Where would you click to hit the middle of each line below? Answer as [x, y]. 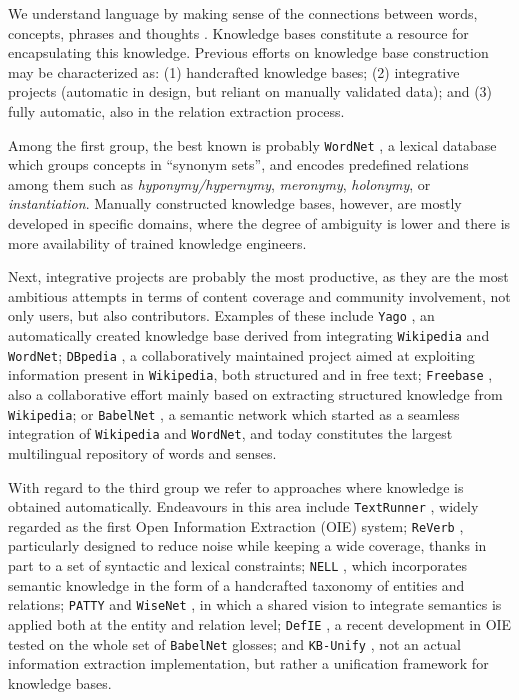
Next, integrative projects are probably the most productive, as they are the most [258, 276]
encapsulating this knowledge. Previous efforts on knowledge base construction [248, 52]
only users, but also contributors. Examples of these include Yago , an [221, 315]
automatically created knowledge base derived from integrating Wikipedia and [249, 335]
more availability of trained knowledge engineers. [157, 242]
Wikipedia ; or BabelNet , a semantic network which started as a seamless [234, 413]
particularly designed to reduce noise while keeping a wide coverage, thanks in [247, 545]
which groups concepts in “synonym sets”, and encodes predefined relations [238, 164]
